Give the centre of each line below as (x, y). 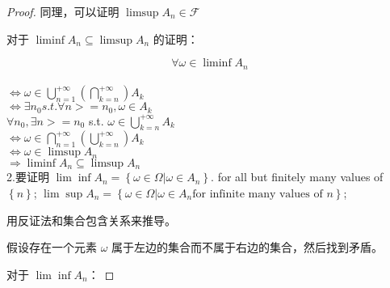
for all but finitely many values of (300, 177)
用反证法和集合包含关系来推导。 (91, 220)
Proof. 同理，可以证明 (63, 11)
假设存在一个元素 (52, 247)
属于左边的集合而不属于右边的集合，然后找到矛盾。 (247, 247)
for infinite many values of (258, 194)
